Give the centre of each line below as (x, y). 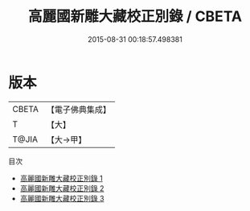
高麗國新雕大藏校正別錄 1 (61, 178)
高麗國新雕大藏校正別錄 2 (62, 188)
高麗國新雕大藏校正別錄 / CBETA (135, 17)
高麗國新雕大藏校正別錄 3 (62, 198)
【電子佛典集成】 (78, 110)
